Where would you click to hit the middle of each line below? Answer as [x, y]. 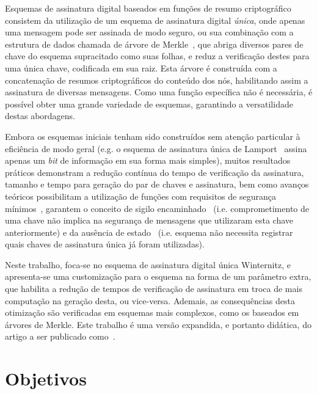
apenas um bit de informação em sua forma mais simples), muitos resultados [148, 160]
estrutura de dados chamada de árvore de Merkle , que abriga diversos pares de [154, 44]
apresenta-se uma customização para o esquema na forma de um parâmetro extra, [158, 276]
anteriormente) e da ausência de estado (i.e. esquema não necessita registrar [149, 232]
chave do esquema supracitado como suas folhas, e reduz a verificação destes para [157, 56]
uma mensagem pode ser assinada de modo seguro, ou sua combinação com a [149, 32]
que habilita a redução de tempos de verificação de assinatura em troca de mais [154, 289]
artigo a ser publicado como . [60, 336]
